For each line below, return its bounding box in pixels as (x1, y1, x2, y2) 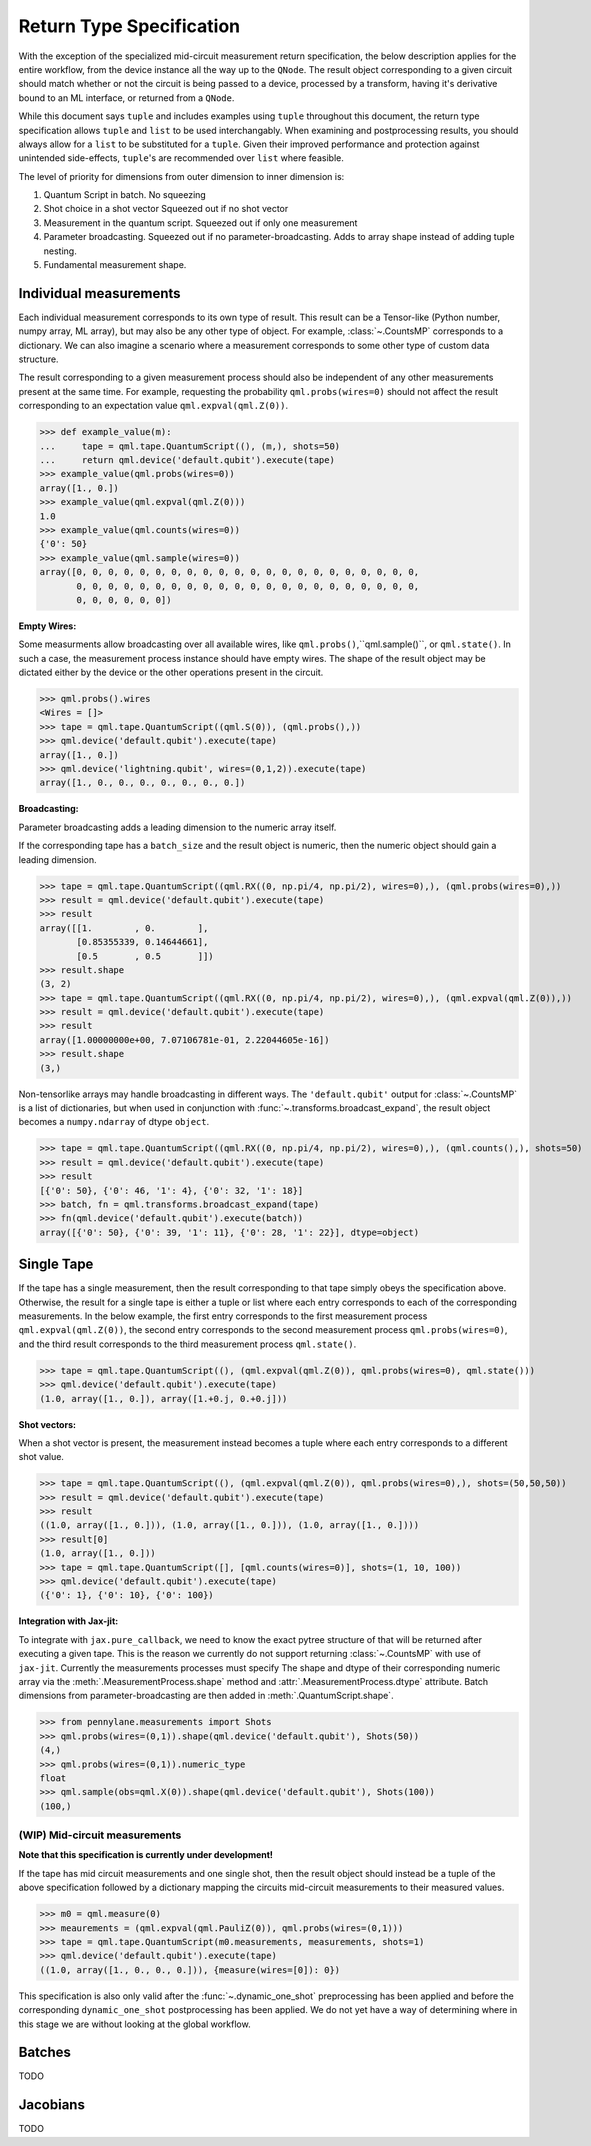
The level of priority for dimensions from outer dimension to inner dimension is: (18, 170, 345, 182)
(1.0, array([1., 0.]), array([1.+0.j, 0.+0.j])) (39, 1393, 288, 1404)
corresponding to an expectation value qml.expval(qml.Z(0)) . (18, 400, 289, 412)
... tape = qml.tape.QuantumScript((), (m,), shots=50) (39, 440, 341, 452)
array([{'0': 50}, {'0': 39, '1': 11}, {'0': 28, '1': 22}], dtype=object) (39, 1226, 420, 1238)
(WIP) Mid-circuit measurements (18, 1828, 182, 1842)
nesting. (43, 245, 77, 257)
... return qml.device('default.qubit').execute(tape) (39, 455, 335, 466)
